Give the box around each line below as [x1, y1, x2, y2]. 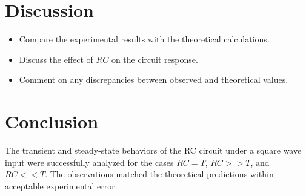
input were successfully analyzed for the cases [5, 155, 174, 168]
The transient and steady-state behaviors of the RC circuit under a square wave [5, 144, 302, 157]
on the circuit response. [111, 53, 198, 65]
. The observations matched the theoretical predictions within [45, 168, 274, 180]
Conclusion [5, 109, 99, 134]
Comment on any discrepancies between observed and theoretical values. [19, 73, 288, 86]
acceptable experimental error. [5, 179, 118, 192]
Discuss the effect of [19, 53, 93, 65]
